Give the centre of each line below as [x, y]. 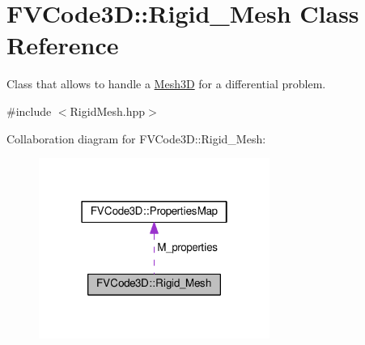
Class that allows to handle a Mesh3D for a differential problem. [166, 84]
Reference [63, 45]
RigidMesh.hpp [108, 111]
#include [29, 111]
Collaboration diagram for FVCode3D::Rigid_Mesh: [136, 138]
